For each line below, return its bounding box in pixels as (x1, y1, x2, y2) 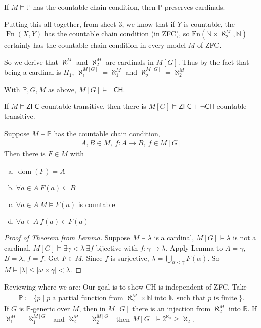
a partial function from (52, 295, 123, 302)
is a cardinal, (154, 232, 194, 243)
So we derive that (4, 56, 58, 67)
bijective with (96, 242, 138, 253)
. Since (82, 252, 103, 263)
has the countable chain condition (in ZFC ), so (44, 28, 190, 39)
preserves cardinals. (164, 2, 225, 12)
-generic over (30, 303, 70, 314)
